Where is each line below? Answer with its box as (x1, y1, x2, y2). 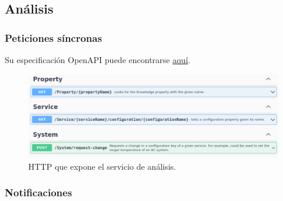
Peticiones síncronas (5, 30, 102, 45)
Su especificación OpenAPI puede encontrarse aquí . (5, 54, 190, 65)
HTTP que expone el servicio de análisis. (28, 160, 176, 172)
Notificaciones (5, 185, 73, 200)
